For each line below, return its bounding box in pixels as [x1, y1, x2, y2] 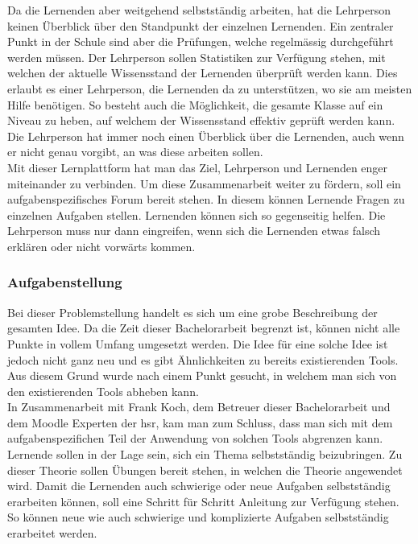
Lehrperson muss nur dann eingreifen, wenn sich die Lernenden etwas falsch [7, 222, 381, 239]
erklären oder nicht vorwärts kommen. [7, 237, 196, 254]
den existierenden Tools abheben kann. [7, 382, 199, 399]
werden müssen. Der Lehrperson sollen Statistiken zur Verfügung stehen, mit [7, 48, 386, 65]
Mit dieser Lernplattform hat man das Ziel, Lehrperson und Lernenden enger [7, 159, 388, 175]
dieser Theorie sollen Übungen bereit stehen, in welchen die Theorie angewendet [7, 461, 403, 478]
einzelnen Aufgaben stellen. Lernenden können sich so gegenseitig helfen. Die [7, 206, 386, 223]
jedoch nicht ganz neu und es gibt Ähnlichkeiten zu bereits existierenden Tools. [7, 351, 399, 368]
